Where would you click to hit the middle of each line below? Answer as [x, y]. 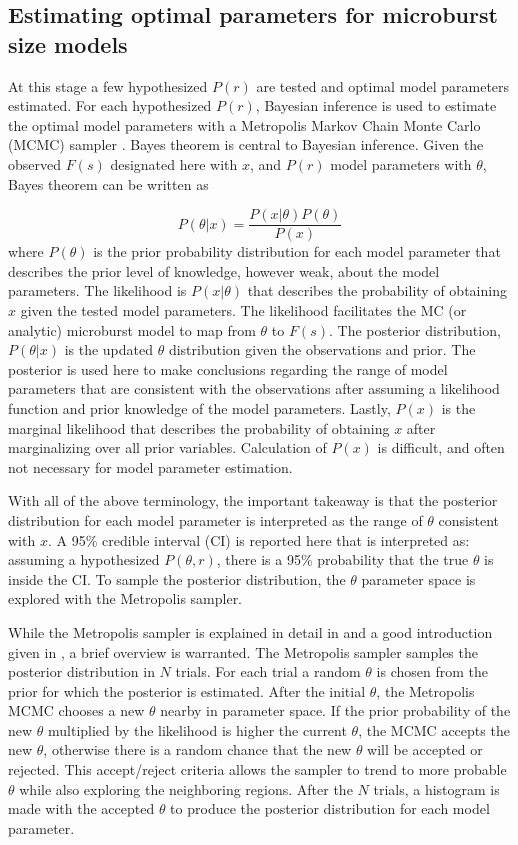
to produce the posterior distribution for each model [330, 808]
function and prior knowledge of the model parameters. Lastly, [199, 407]
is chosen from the [432, 671]
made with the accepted [81, 808]
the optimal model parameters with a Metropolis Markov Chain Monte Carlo [244, 124]
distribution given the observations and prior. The [322, 349]
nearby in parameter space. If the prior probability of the [335, 710]
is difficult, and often [441, 447]
